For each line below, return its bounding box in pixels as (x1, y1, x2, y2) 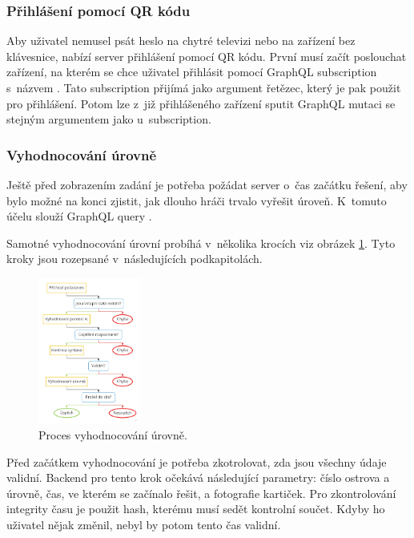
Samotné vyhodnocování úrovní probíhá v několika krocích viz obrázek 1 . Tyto (6, 234, 396, 251)
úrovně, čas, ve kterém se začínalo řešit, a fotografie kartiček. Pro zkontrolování (6, 484, 396, 501)
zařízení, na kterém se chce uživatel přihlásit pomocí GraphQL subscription (6, 63, 377, 80)
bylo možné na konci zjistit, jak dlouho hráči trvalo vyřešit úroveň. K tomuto (6, 192, 387, 208)
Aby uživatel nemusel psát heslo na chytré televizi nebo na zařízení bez (6, 32, 356, 49)
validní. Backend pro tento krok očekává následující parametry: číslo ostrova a (6, 469, 390, 486)
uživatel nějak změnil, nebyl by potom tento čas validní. (6, 516, 281, 532)
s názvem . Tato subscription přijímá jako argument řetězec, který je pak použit (6, 79, 401, 95)
